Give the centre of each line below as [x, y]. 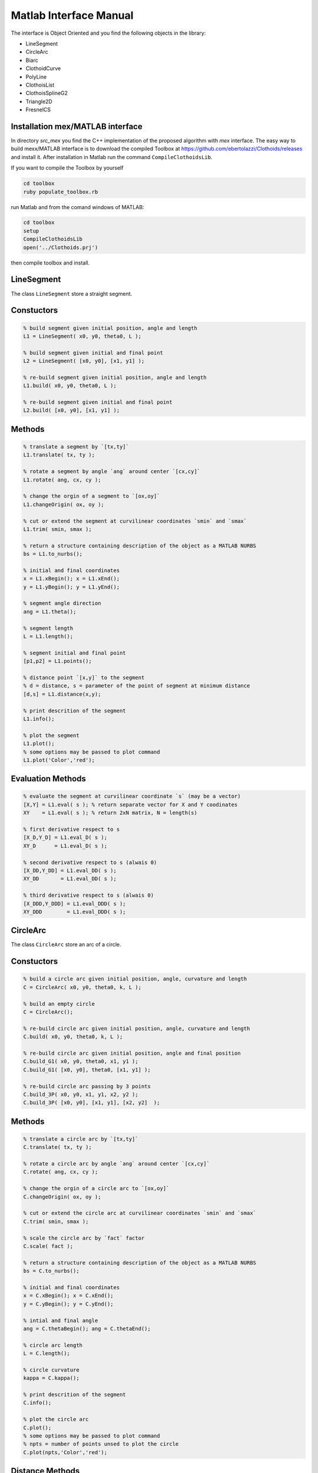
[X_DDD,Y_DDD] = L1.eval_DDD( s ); [74, 904]
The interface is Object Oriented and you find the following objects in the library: [108, 33]
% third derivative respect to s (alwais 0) [89, 895]
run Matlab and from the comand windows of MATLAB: [77, 207]
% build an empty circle [59, 1004]
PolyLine [36, 77]
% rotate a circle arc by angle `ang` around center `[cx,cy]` [117, 1164]
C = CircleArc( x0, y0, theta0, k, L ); [82, 987]
